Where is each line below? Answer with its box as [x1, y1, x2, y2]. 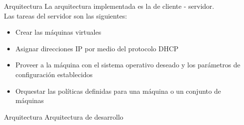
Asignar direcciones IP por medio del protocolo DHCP [15, 43, 179, 53]
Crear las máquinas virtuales [15, 27, 102, 37]
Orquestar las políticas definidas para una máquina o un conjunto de [15, 85, 221, 96]
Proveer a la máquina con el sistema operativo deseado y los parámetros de [15, 60, 241, 70]
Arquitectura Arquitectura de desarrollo [4, 111, 123, 122]
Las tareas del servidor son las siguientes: [4, 10, 127, 21]
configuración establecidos [15, 69, 93, 79]
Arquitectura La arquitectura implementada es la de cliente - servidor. [4, 1, 214, 11]
